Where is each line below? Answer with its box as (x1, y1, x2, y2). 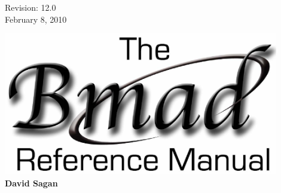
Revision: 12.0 (5, 1, 56, 13)
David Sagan (5, 176, 58, 189)
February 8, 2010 (5, 13, 67, 25)
